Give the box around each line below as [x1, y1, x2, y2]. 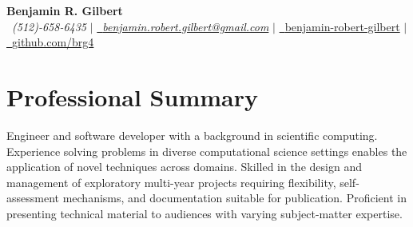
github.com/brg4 [12, 34, 94, 50]
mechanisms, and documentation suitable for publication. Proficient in [62, 189, 407, 206]
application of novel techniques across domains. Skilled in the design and [6, 158, 362, 175]
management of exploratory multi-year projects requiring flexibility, [6, 173, 336, 190]
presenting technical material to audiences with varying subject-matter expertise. [6, 205, 403, 221]
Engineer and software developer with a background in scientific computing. [6, 126, 378, 143]
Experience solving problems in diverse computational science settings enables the [6, 142, 407, 159]
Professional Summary [6, 80, 258, 113]
